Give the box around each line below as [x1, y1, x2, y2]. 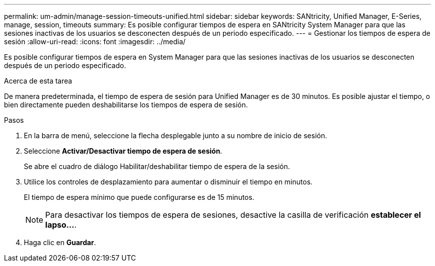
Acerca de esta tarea [4, 77, 72, 85]
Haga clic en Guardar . [24, 238, 96, 247]
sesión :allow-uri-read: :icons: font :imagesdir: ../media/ [4, 37, 186, 46]
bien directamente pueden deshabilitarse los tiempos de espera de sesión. [4, 100, 248, 109]
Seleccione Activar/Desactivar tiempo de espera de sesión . [24, 147, 222, 155]
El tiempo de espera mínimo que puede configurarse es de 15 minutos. [24, 193, 255, 201]
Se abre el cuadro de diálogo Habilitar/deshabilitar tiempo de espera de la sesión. [24, 162, 290, 171]
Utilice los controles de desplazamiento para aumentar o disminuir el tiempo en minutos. [24, 177, 313, 186]
